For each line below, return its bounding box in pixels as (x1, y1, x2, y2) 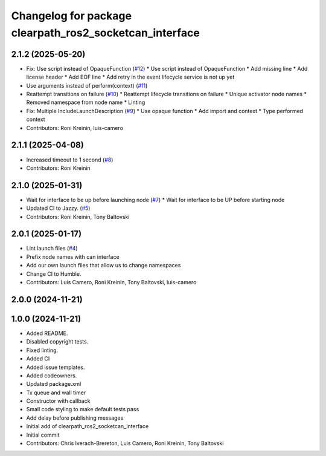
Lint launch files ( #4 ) (26, 245, 78, 252)
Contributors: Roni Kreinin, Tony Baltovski (26, 213, 130, 220)
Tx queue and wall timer (26, 389, 86, 396)
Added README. (26, 330, 68, 337)
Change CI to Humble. (26, 270, 81, 278)
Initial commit (26, 431, 60, 438)
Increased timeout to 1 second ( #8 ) (26, 156, 113, 163)
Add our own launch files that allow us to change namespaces (26, 262, 181, 269)
